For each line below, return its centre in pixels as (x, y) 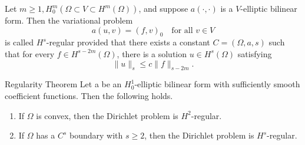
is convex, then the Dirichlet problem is (107, 115)
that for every (30, 53)
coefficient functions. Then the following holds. (89, 95)
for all (182, 30)
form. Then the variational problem (69, 20)
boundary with (96, 135)
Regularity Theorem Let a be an (63, 84)
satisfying (255, 53)
